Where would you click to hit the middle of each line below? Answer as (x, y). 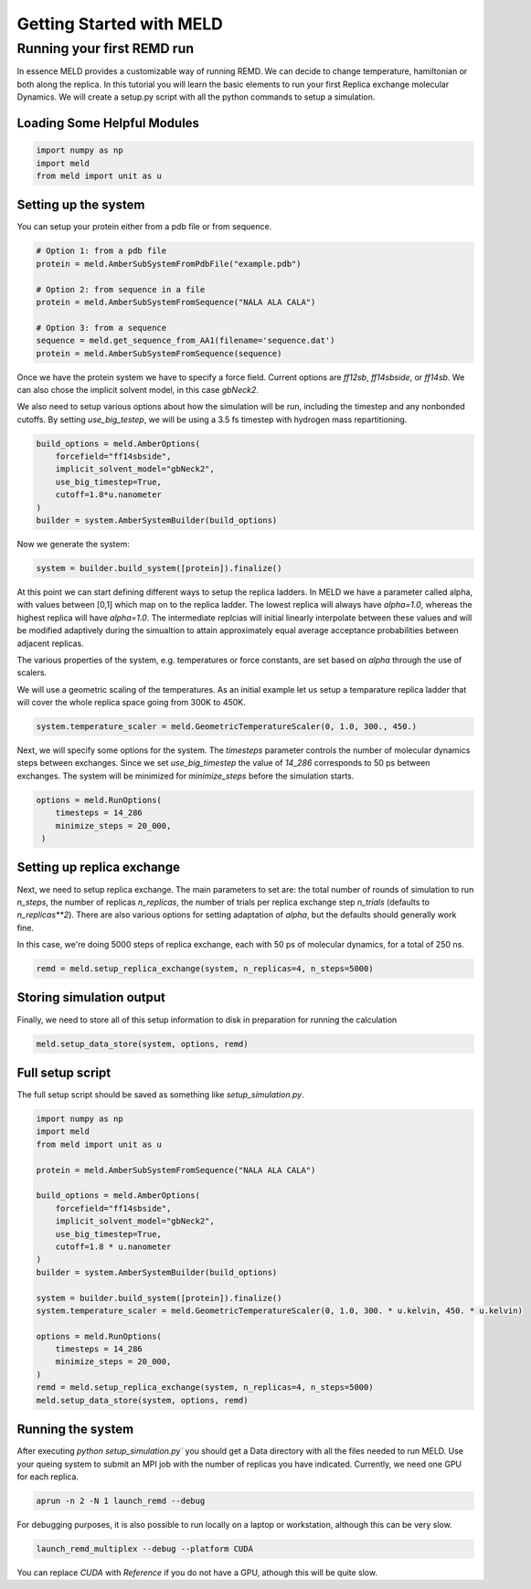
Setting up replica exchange (98, 868)
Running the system (75, 1430)
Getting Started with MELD (120, 24)
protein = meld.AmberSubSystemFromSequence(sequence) (159, 353)
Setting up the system (81, 205)
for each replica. (48, 1477)
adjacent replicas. (50, 643)
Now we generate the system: (73, 545)
